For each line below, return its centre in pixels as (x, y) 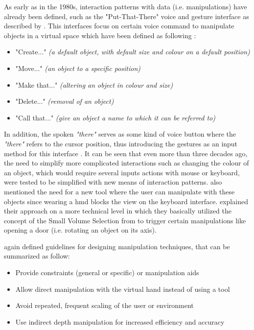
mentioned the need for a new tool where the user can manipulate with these (119, 191)
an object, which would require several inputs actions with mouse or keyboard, (122, 172)
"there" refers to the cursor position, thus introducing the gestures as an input (121, 143)
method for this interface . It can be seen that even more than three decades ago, (126, 153)
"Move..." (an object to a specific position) (78, 68)
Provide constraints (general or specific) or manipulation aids (107, 272)
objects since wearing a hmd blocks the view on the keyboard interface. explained (126, 201)
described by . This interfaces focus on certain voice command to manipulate (119, 26)
